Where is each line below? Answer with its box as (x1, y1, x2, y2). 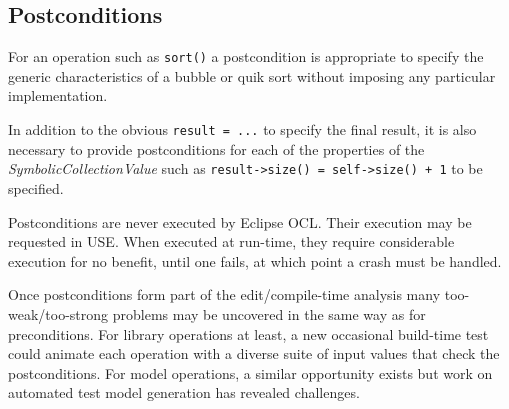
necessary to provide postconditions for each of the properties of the (8, 138, 425, 159)
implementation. (8, 85, 108, 106)
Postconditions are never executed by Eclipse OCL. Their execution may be (8, 211, 472, 232)
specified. (8, 177, 64, 198)
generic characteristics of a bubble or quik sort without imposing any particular (8, 65, 496, 86)
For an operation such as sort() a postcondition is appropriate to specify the (8, 46, 484, 67)
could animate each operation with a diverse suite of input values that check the (8, 343, 500, 364)
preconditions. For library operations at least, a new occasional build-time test (8, 323, 489, 344)
